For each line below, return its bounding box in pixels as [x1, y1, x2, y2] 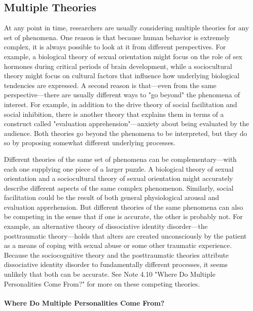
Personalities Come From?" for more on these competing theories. [4, 278, 200, 289]
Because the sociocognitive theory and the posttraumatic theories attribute [4, 249, 229, 260]
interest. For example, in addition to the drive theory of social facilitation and [4, 99, 237, 109]
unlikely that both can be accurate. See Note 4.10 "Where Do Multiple [4, 269, 215, 279]
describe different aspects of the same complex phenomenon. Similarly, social [4, 182, 233, 193]
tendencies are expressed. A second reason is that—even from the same [4, 80, 217, 90]
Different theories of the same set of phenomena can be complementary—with [4, 154, 237, 164]
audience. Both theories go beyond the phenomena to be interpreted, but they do [4, 128, 247, 138]
